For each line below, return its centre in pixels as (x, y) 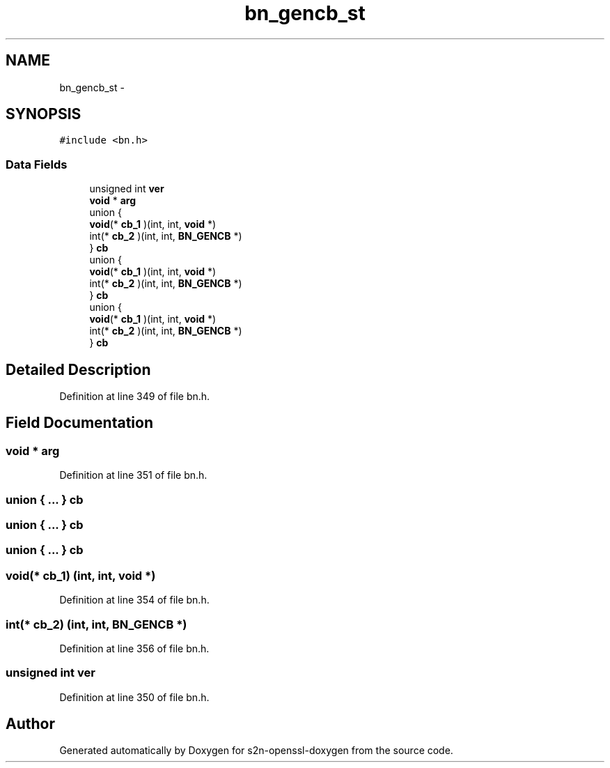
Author (30, 724)
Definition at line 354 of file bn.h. (134, 600)
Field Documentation (79, 423)
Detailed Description (78, 369)
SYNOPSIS (44, 114)
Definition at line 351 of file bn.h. (133, 475)
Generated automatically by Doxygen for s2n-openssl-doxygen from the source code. (256, 751)
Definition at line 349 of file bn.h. (135, 397)
